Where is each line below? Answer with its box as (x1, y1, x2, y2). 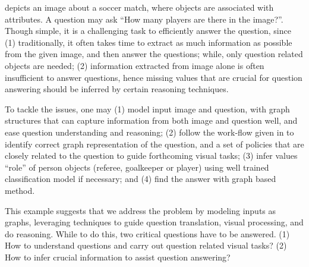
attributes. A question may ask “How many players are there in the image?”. (5, 12, 283, 25)
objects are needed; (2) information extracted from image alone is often (5, 59, 264, 71)
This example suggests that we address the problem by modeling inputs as (5, 204, 276, 216)
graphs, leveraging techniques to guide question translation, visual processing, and (5, 216, 304, 228)
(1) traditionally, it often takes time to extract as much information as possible (5, 36, 292, 48)
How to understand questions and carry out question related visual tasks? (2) (5, 239, 287, 252)
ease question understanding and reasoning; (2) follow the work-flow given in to (5, 125, 294, 138)
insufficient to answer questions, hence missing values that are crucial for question (5, 71, 302, 83)
